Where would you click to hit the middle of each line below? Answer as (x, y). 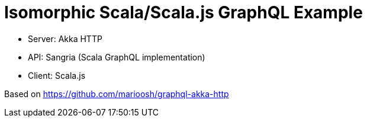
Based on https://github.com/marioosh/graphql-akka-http (117, 94)
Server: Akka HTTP (65, 38)
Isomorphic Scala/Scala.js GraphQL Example (183, 12)
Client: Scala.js (57, 75)
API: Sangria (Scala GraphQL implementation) (117, 57)
